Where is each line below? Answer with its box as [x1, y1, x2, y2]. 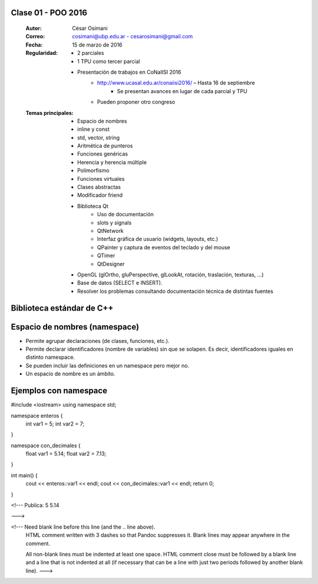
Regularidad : [25, 50, 58, 57]
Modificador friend [77, 192, 123, 199]
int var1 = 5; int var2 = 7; [25, 420, 85, 427]
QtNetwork [97, 227, 124, 234]
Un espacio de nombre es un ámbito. [25, 370, 115, 377]
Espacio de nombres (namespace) [11, 322, 140, 332]
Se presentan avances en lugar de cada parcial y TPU [117, 87, 247, 94]
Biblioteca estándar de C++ [11, 303, 114, 313]
